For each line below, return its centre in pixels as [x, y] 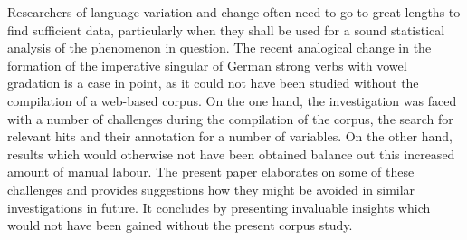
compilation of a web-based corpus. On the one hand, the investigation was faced [232, 100]
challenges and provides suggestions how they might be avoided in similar [211, 189]
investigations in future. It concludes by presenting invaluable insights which [219, 207]
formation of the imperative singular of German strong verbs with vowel [207, 65]
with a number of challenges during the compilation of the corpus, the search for [230, 118]
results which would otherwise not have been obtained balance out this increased [231, 154]
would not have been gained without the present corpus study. [180, 225]
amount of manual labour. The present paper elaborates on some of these [211, 172]
